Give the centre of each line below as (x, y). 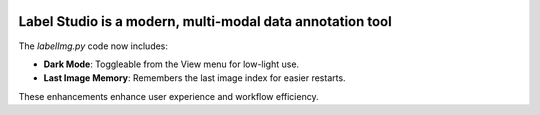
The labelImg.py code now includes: (93, 46)
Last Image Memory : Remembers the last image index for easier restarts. (194, 78)
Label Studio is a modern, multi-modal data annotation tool (205, 21)
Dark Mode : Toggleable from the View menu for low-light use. (171, 64)
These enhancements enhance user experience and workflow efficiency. (168, 96)
